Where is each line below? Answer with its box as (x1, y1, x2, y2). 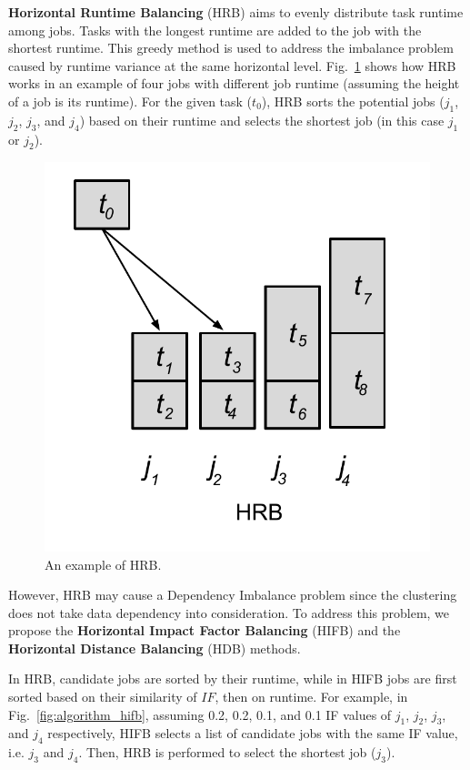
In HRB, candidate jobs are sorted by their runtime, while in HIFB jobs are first (8, 669, 457, 688)
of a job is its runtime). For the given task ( (8, 91, 253, 110)
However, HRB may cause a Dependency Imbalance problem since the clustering (8, 585, 457, 604)
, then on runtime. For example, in (215, 687, 408, 706)
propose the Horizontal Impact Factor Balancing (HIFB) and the (8, 621, 401, 640)
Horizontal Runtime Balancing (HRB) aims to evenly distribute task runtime (8, 3, 464, 21)
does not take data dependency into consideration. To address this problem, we (8, 603, 450, 622)
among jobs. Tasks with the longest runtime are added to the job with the (8, 20, 422, 39)
